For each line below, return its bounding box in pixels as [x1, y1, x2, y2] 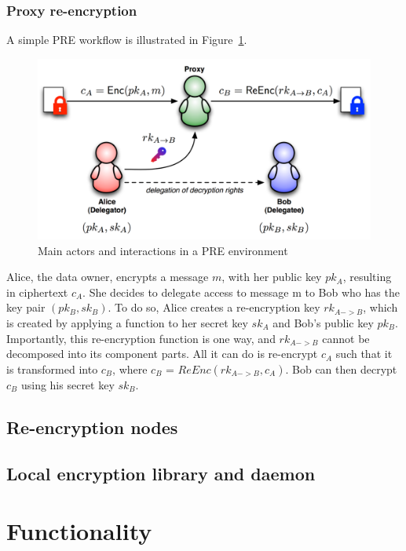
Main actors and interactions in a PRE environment [38, 242, 288, 258]
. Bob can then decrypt [285, 360, 397, 377]
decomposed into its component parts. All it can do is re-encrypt [6, 345, 318, 362]
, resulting [342, 268, 392, 285]
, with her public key [221, 268, 322, 285]
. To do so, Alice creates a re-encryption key [108, 299, 320, 316]
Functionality [6, 515, 152, 547]
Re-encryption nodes [6, 414, 178, 439]
